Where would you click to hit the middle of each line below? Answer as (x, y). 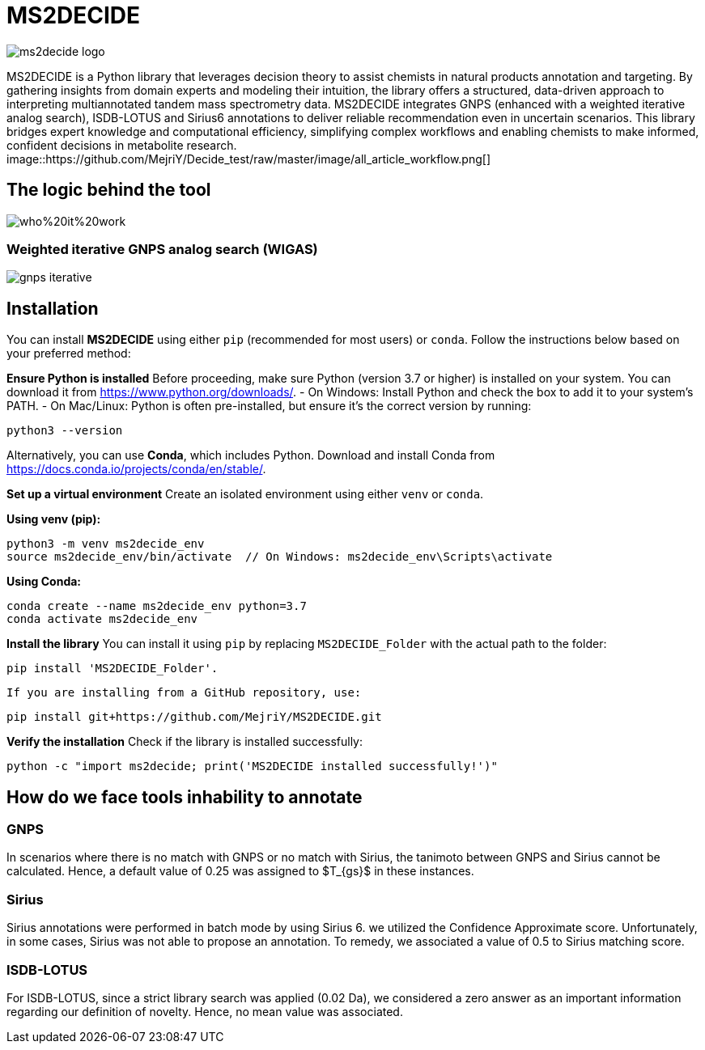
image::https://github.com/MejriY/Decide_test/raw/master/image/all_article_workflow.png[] (248, 159)
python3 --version (65, 431)
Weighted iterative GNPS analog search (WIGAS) (162, 249)
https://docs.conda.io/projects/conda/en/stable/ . (136, 469)
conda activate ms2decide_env (102, 619)
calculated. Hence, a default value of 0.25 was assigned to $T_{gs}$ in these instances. (240, 871)
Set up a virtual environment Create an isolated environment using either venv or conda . (245, 494)
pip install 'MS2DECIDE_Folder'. (113, 669)
